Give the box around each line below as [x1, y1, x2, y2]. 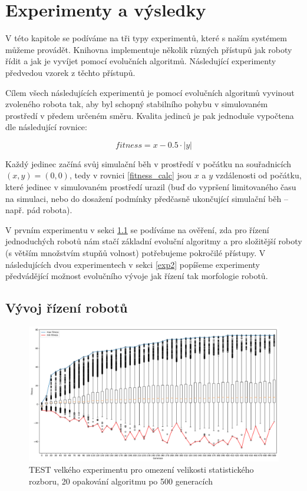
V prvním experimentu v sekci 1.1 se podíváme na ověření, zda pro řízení [5, 223, 269, 235]
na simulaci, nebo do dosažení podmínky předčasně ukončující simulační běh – [5, 192, 288, 204]
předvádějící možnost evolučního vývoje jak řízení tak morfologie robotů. [5, 270, 268, 282]
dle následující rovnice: [5, 121, 87, 133]
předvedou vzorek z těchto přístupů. [5, 66, 136, 78]
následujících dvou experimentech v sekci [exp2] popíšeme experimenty [5, 258, 260, 270]
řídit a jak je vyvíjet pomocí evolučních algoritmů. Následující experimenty [5, 55, 276, 67]
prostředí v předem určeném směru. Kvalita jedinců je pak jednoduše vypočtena [5, 109, 294, 121]
